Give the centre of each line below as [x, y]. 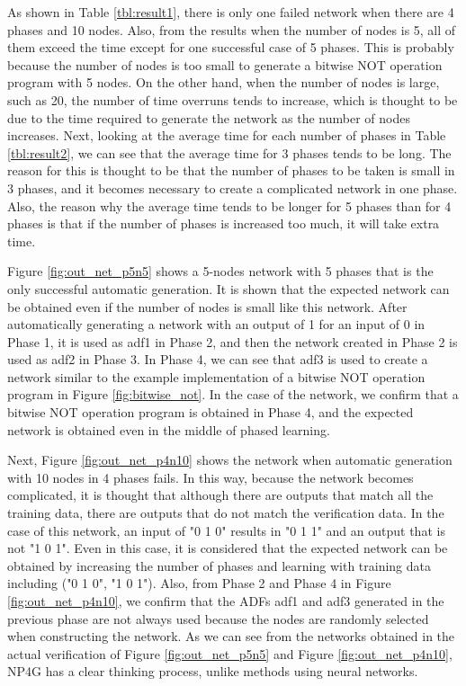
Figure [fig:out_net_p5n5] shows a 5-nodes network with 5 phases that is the [220, 271]
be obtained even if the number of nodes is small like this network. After [207, 306]
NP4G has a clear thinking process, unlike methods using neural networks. [213, 671]
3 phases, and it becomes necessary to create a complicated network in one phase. [233, 187]
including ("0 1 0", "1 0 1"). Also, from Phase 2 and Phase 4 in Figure [199, 583]
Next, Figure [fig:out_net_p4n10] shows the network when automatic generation [230, 460]
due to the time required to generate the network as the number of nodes [209, 117]
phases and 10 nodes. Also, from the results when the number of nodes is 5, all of [232, 29]
